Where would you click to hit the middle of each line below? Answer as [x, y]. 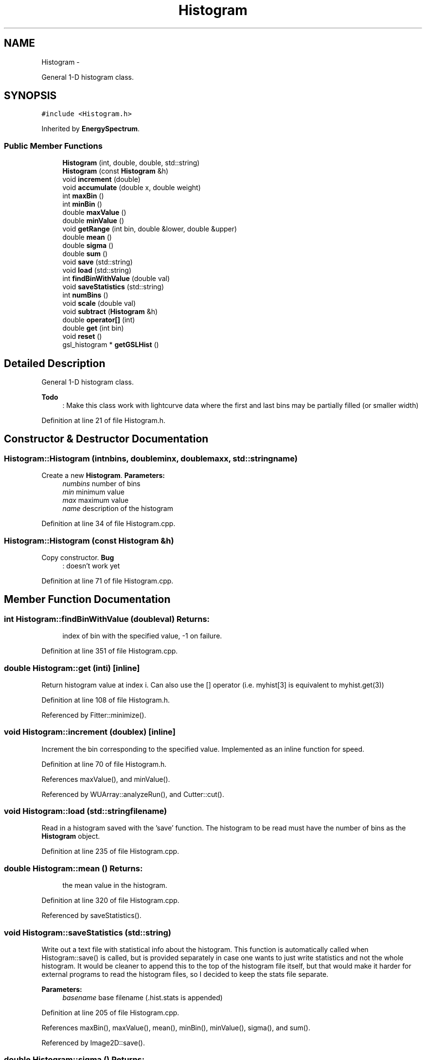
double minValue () [93, 221]
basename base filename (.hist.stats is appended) [142, 997]
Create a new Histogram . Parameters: [103, 476]
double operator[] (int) [99, 320]
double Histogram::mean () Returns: [73, 868]
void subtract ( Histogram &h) [110, 312]
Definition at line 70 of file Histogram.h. [104, 764]
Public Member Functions [53, 146]
